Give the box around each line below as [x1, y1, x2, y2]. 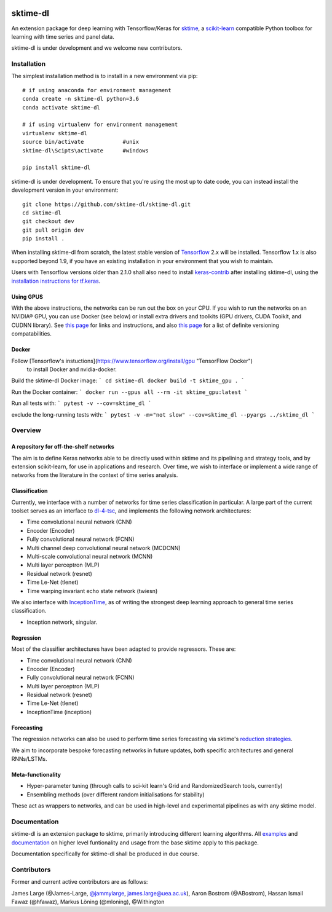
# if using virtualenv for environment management [22, 121, 178, 128]
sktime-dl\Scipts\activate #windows [22, 147, 149, 154]
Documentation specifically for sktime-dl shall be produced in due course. [11, 850, 199, 857]
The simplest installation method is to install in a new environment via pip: [11, 73, 198, 80]
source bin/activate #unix [22, 138, 140, 146]
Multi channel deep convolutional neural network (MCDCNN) [26, 544, 181, 551]
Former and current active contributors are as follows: [11, 878, 148, 886]
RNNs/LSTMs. [11, 755, 47, 763]
